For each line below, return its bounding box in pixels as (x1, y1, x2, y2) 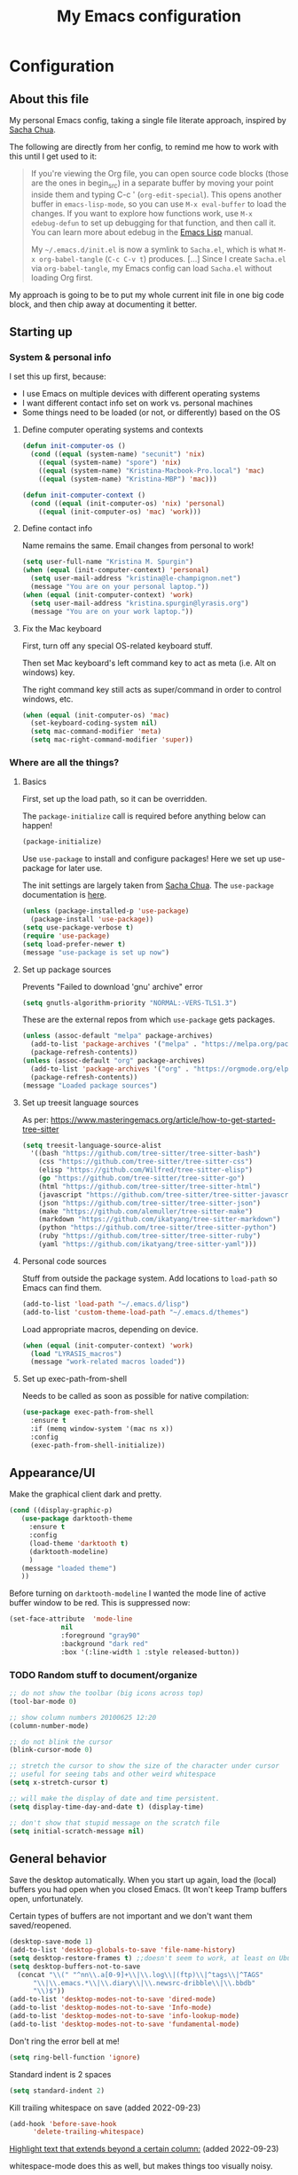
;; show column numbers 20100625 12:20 (9, 1713, 157, 1722)
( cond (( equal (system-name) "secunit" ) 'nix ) (30, 450, 206, 459)
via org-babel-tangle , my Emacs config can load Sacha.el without (30, 263, 272, 273)
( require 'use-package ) (21, 931, 111, 940)
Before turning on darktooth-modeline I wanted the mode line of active (9, 1588, 266, 1598)
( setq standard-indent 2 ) (9, 2086, 105, 2095)
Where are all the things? (9, 757, 120, 769)
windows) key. (21, 667, 75, 678)
